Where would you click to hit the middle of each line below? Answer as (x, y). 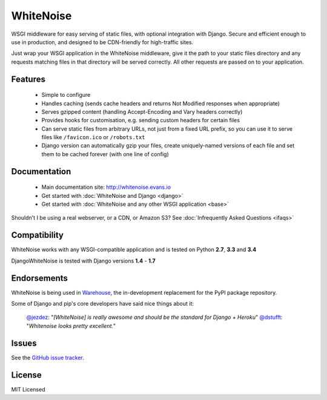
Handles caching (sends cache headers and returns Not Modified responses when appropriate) (160, 103)
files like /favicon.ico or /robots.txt (93, 137)
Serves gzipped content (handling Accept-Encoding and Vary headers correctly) (142, 111)
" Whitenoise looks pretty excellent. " (71, 326)
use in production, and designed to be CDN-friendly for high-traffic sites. (102, 42)
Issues (24, 343)
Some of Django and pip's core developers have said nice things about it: (102, 304)
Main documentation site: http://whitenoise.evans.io (106, 187)
